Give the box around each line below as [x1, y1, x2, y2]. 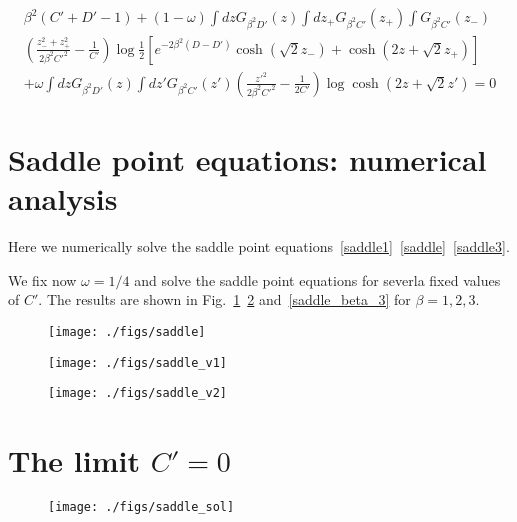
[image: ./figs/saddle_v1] [48, 355, 227, 370]
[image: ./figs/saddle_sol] [48, 500, 235, 515]
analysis [8, 178, 118, 219]
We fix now [8, 269, 77, 290]
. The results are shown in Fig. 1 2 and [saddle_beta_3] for [38, 289, 411, 310]
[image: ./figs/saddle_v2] [48, 386, 227, 401]
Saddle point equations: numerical [8, 139, 487, 180]
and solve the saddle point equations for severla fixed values [134, 269, 501, 290]
